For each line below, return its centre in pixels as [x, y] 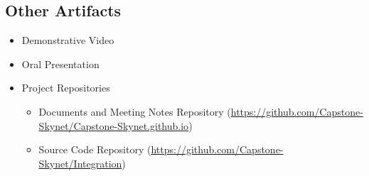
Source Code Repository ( [95, 149]
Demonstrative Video [68, 40]
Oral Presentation [60, 64]
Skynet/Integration [80, 163]
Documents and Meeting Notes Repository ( [135, 111]
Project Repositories [66, 88]
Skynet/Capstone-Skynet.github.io [114, 125]
